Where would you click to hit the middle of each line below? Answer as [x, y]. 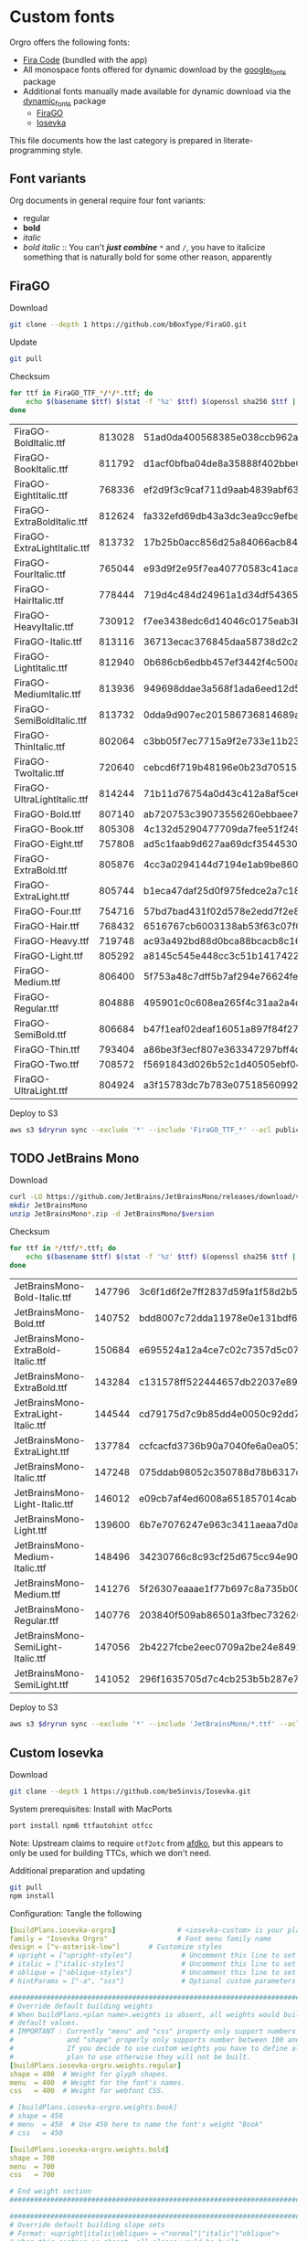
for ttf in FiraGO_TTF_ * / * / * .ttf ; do [81, 393]
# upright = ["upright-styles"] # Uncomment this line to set [153, 1956]
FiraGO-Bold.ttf [48, 813]
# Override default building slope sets [88, 2225]
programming [35, 150]
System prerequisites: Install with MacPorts [91, 1809]
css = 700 [32, 2175]
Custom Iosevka [57, 1752]
